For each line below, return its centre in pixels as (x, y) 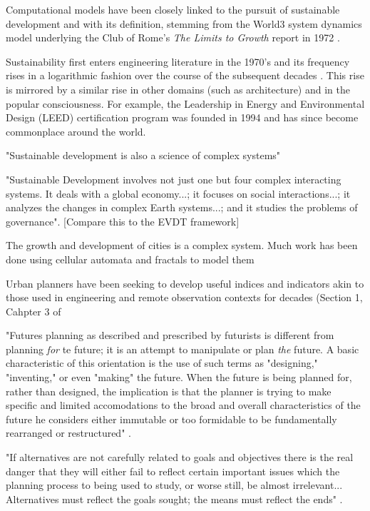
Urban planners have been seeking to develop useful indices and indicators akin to (185, 283)
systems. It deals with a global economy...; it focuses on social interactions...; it (178, 193)
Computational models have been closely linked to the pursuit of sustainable (173, 9)
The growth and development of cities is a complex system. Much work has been (182, 245)
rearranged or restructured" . (68, 433)
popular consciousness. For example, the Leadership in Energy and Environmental (185, 103)
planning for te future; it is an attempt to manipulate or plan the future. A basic (183, 349)
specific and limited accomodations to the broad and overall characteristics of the (183, 405)
